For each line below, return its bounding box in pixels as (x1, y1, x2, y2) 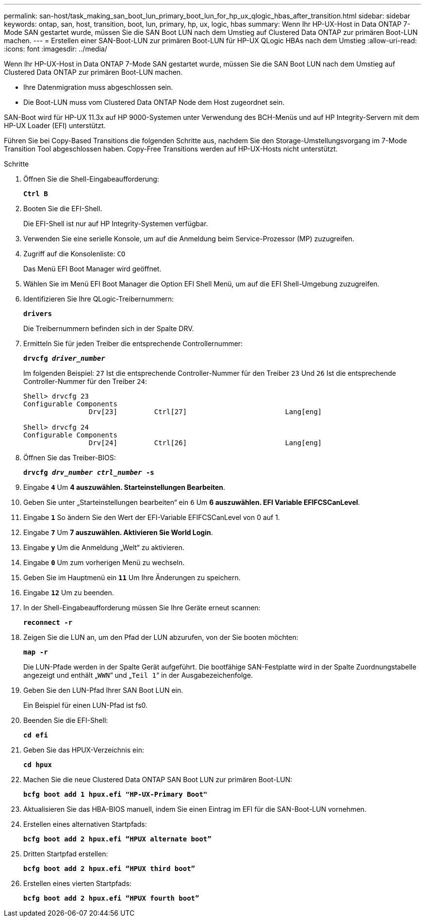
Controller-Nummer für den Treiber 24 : (23, 377, 147, 385)
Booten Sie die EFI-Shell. (23, 204, 102, 213)
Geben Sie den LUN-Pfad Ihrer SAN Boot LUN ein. (23, 686, 183, 694)
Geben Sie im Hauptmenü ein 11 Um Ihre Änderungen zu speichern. (23, 573, 241, 582)
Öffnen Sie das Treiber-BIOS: (23, 453, 116, 462)
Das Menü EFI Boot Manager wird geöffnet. (23, 265, 162, 273)
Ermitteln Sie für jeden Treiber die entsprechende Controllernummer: (23, 339, 243, 348)
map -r (23, 648, 48, 656)
